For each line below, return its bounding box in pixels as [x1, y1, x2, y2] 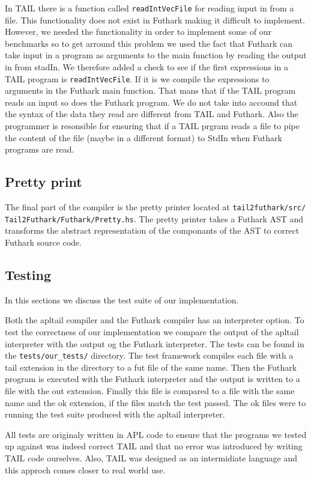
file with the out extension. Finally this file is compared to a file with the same [5, 384, 295, 396]
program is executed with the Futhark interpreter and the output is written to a [5, 372, 300, 385]
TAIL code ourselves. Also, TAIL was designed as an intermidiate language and [5, 451, 298, 464]
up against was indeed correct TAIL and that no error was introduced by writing [5, 440, 303, 452]
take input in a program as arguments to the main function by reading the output [5, 49, 307, 61]
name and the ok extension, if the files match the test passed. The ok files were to [5, 396, 306, 409]
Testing [5, 265, 51, 284]
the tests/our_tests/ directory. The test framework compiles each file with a [5, 349, 294, 362]
